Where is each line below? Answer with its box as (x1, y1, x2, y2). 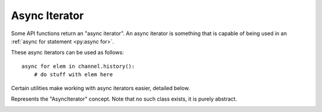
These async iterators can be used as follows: (11, 49, 125, 56)
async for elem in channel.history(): (21, 63, 135, 70)
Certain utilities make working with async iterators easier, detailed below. (11, 84, 190, 92)
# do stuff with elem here (33, 71, 113, 78)
